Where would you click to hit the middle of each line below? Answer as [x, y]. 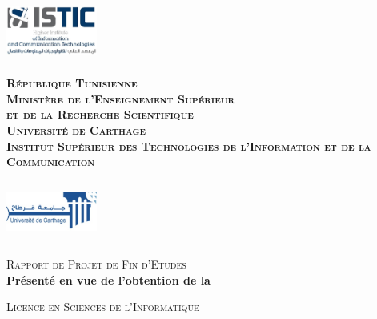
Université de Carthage [76, 129]
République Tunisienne [72, 83]
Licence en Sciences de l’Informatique [103, 307]
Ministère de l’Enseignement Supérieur [121, 98]
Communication [51, 162]
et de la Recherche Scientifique [100, 114]
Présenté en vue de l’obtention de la [108, 279]
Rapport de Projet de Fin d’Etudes [96, 263]
